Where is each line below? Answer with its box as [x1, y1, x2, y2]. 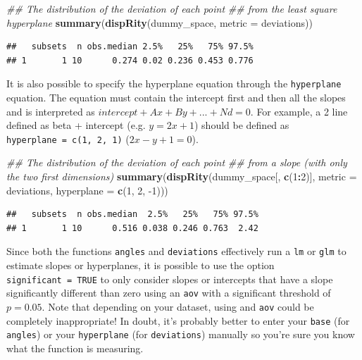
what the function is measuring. [6, 340, 144, 355]
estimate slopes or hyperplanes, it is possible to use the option [6, 258, 275, 273]
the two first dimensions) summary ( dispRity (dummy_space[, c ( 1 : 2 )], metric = [6, 169, 357, 184]
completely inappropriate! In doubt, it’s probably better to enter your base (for [6, 313, 350, 328]
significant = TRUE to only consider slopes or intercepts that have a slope [6, 271, 333, 286]
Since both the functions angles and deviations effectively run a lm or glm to [6, 244, 347, 259]
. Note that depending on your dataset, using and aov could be [42, 299, 314, 314]
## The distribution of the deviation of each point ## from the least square [6, 1, 337, 15]
